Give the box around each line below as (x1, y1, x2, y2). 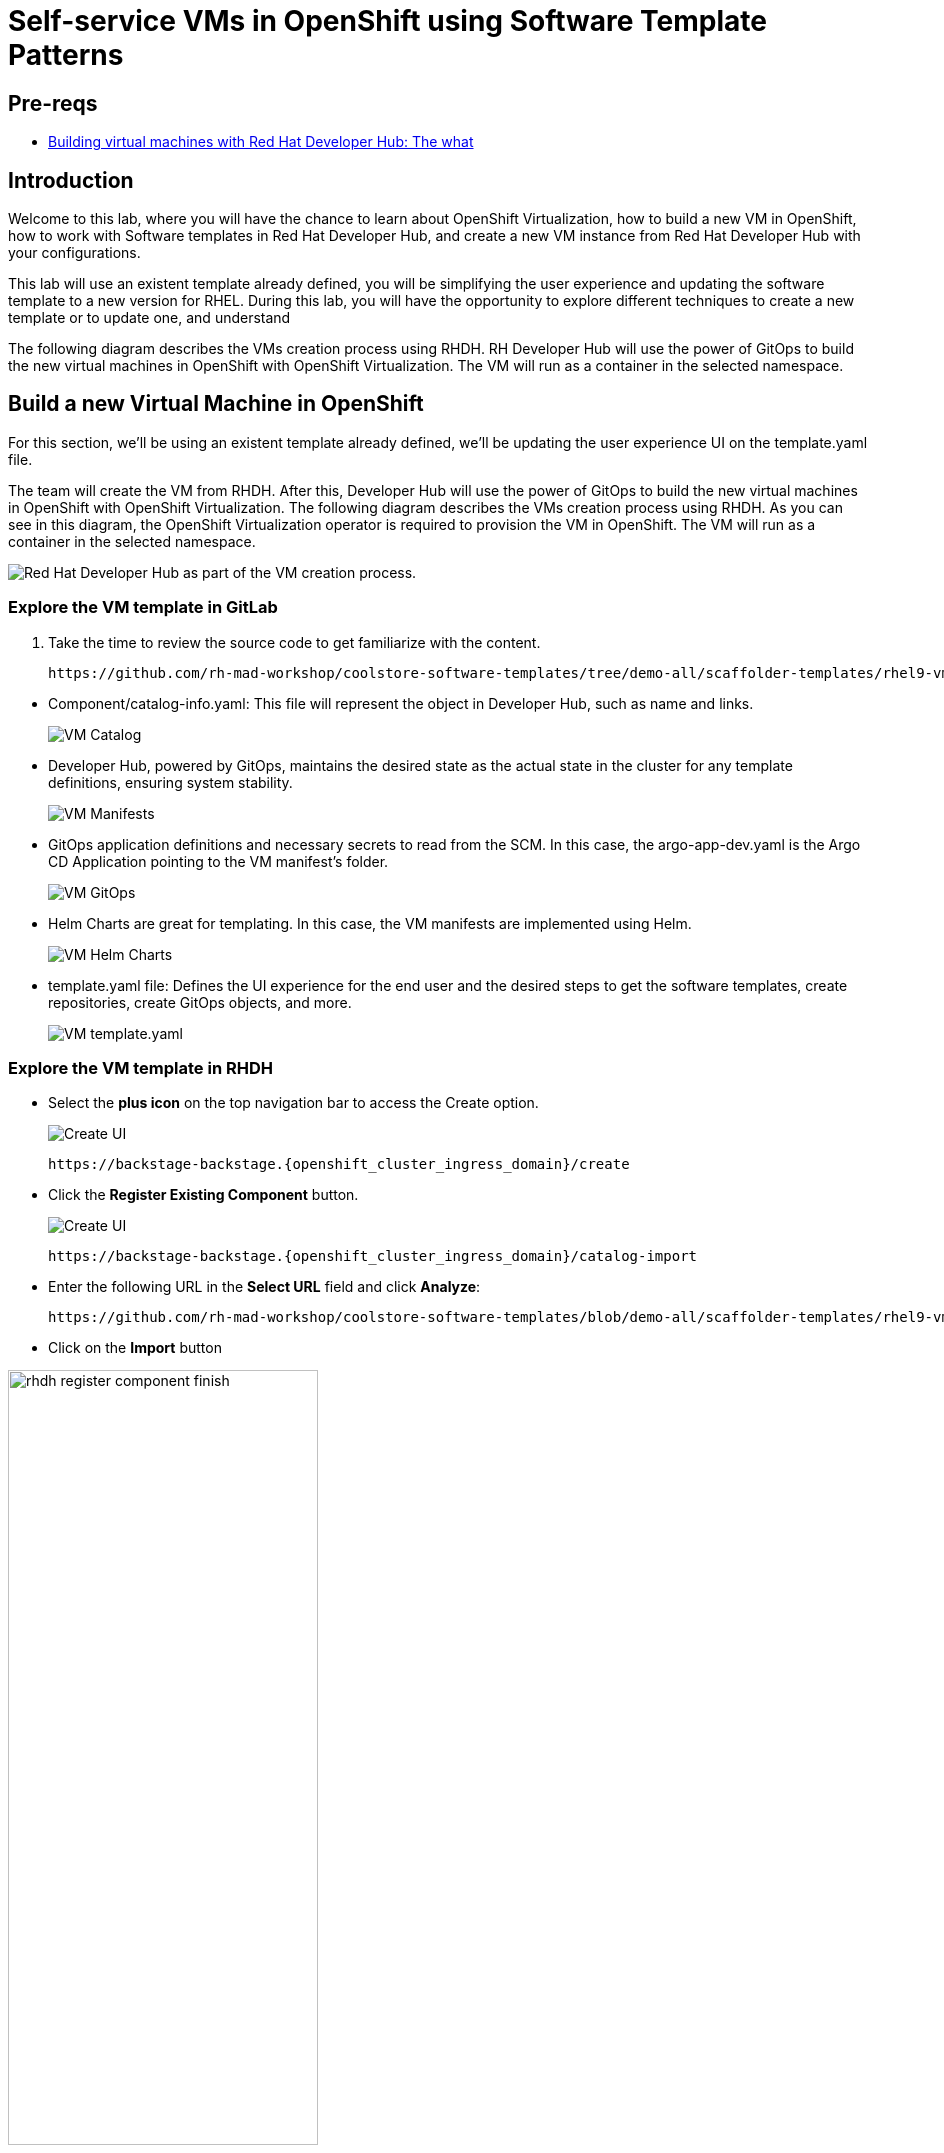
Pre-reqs (8, 90, 98, 116)
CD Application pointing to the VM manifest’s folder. (48, 852, 389, 870)
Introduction (8, 167, 134, 193)
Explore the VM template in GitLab (8, 597, 278, 618)
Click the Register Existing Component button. (48, 1186, 359, 1204)
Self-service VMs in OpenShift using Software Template (8, 4, 767, 38)
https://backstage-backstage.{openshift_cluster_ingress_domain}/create (48, 1156, 630, 1173)
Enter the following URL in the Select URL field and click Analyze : (48, 1278, 481, 1296)
